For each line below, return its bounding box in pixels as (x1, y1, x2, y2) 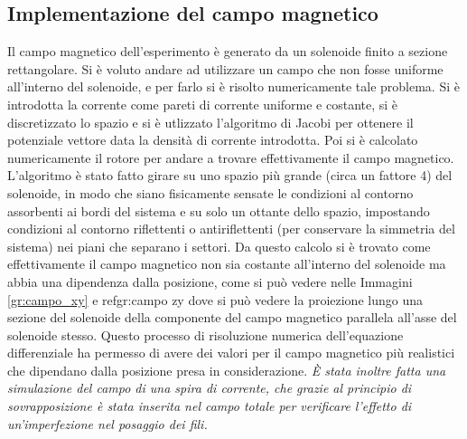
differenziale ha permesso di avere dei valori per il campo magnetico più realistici (7, 343, 455, 362)
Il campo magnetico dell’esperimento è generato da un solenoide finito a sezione (7, 42, 448, 61)
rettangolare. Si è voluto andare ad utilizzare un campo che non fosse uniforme (7, 59, 444, 78)
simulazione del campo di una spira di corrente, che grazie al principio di (7, 378, 412, 397)
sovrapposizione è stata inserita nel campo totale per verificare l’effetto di (7, 396, 412, 415)
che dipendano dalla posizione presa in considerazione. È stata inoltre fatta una (7, 360, 446, 379)
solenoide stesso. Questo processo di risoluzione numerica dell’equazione (7, 325, 404, 344)
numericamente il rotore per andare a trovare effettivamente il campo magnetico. (7, 148, 454, 167)
